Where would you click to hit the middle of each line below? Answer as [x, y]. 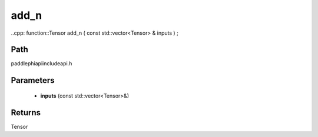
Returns [26, 113]
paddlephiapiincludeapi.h [42, 64]
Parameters [33, 80]
